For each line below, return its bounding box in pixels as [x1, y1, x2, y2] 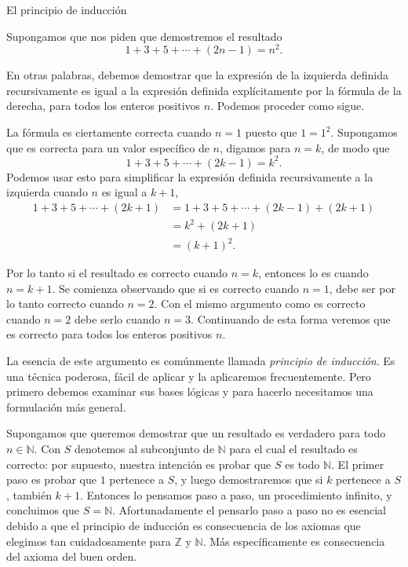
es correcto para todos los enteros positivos [6, 326, 213, 342]
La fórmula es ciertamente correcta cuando [6, 124, 212, 141]
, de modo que [321, 139, 390, 155]
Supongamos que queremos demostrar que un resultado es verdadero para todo [6, 425, 386, 441]
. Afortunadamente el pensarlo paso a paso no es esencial [112, 502, 386, 518]
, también [6, 486, 52, 503]
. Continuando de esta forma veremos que [191, 310, 391, 327]
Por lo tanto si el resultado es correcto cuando [6, 265, 228, 281]
